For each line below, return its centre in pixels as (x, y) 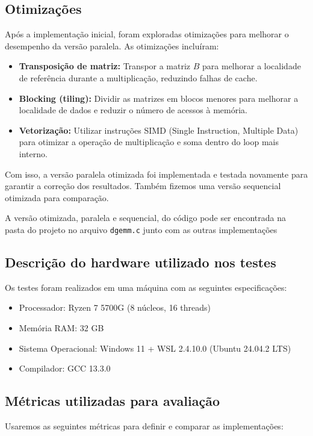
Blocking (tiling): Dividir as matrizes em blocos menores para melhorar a (159, 98)
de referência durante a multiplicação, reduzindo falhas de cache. (138, 77)
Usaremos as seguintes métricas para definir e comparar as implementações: (144, 425)
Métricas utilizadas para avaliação (112, 401)
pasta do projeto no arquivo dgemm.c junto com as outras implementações (141, 229)
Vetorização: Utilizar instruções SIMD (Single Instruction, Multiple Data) (159, 130)
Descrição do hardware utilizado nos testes (141, 262)
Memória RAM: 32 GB (61, 327)
